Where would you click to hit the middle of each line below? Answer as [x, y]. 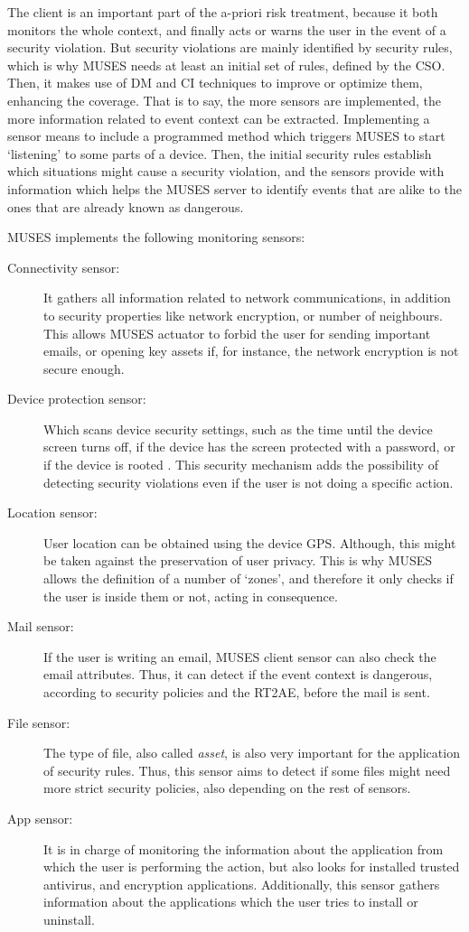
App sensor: [40, 818]
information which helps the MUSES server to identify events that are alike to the [235, 188]
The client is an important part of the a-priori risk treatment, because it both [223, 12]
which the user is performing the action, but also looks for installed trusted [252, 867]
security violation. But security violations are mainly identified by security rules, [230, 47]
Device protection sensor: [77, 399]
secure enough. [84, 368]
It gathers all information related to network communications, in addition [247, 298]
